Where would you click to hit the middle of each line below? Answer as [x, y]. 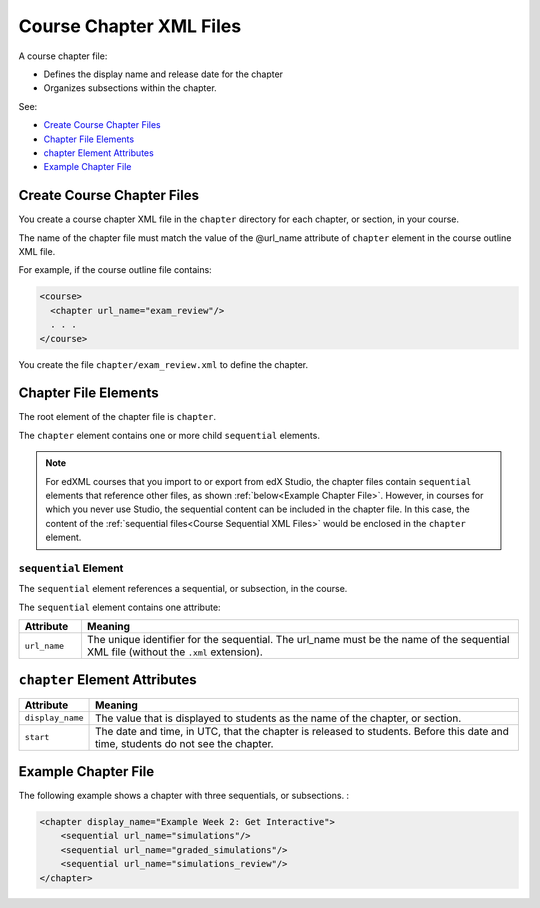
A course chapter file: [63, 56]
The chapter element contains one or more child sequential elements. [169, 435]
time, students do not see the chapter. [184, 743]
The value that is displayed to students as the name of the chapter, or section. [278, 718]
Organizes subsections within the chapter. [130, 88]
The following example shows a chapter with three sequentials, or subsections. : [184, 796]
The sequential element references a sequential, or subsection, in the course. [183, 589]
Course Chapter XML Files [130, 26]
